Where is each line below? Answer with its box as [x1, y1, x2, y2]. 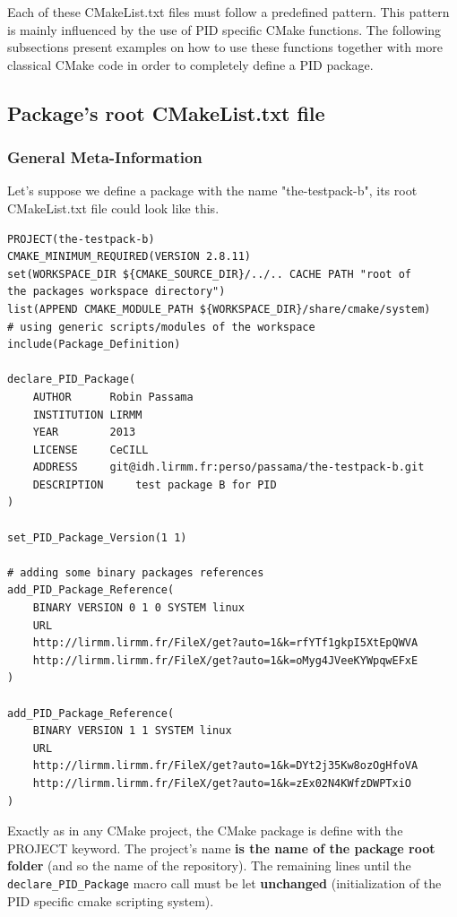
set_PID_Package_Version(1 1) [7, 531, 187, 544]
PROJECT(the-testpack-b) [7, 232, 155, 246]
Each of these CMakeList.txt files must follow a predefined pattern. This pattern [7, 3, 450, 21]
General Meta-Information [7, 146, 203, 169]
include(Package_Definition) [7, 338, 181, 351]
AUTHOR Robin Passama [32, 390, 194, 403]
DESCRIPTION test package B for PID [32, 478, 277, 491]
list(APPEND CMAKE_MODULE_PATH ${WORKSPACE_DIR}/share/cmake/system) [7, 302, 431, 316]
